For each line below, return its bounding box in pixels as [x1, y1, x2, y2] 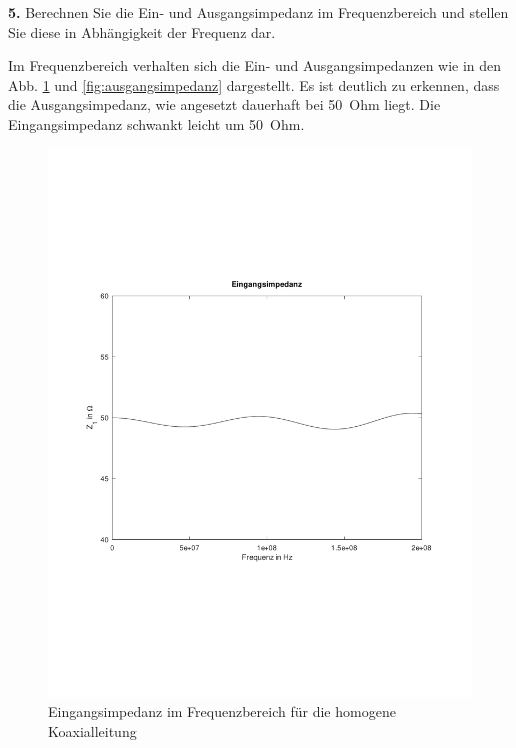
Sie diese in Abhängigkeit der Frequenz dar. [8, 21, 276, 42]
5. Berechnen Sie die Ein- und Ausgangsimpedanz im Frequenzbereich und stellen [8, 2, 509, 22]
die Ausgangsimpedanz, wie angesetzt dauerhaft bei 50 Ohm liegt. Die [8, 94, 441, 115]
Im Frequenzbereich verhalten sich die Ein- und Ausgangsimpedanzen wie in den [8, 55, 502, 76]
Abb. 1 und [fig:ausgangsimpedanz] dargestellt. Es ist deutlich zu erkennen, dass [8, 74, 500, 95]
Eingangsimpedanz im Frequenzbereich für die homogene [48, 701, 396, 722]
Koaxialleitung [48, 720, 137, 741]
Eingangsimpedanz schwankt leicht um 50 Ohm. [8, 113, 305, 134]
